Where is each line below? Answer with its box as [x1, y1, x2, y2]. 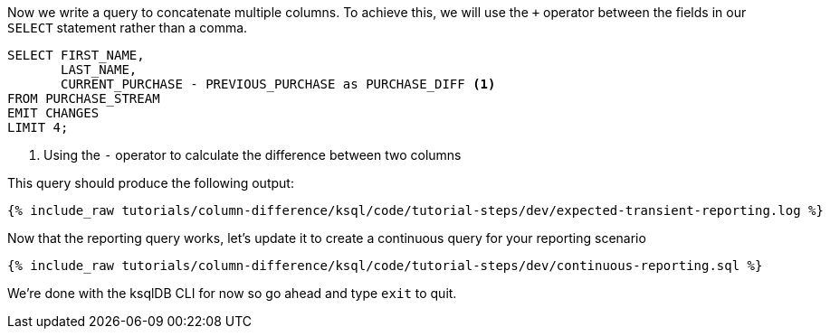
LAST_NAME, [61, 62, 138, 77]
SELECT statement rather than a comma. [7, 20, 248, 35]
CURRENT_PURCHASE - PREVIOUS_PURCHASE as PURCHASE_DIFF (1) [61, 77, 496, 91]
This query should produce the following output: [7, 175, 294, 191]
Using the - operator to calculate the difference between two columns [43, 147, 462, 163]
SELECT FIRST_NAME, [7, 48, 145, 62]
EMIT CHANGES [7, 106, 100, 120]
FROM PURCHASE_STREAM [7, 91, 160, 106]
